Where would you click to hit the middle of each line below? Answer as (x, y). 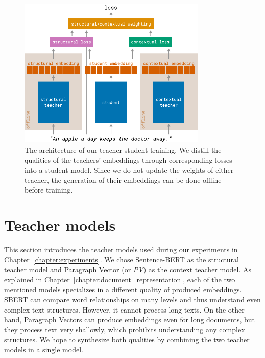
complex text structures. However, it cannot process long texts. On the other (124, 309)
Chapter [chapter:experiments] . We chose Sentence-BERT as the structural (122, 259)
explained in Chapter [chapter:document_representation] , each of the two (120, 279)
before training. (49, 190)
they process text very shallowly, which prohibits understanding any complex (125, 329)
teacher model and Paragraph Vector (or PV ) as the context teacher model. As (128, 269)
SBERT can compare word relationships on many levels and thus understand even (132, 299)
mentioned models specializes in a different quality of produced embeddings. (123, 289)
